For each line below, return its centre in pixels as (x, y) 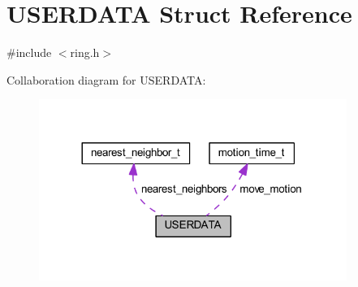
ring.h (85, 52)
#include (29, 52)
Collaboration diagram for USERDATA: (106, 79)
